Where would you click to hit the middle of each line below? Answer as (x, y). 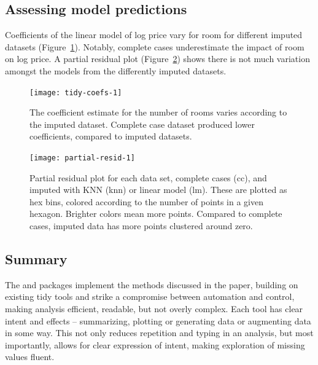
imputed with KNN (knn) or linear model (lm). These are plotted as (158, 190)
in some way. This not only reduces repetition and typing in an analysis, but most (159, 333)
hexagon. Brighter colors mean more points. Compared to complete (156, 214)
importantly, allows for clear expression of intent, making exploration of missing (155, 344)
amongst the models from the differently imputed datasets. (116, 70)
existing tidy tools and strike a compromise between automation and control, (150, 296)
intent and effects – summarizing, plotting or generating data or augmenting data (158, 320)
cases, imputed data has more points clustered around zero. (141, 226)
